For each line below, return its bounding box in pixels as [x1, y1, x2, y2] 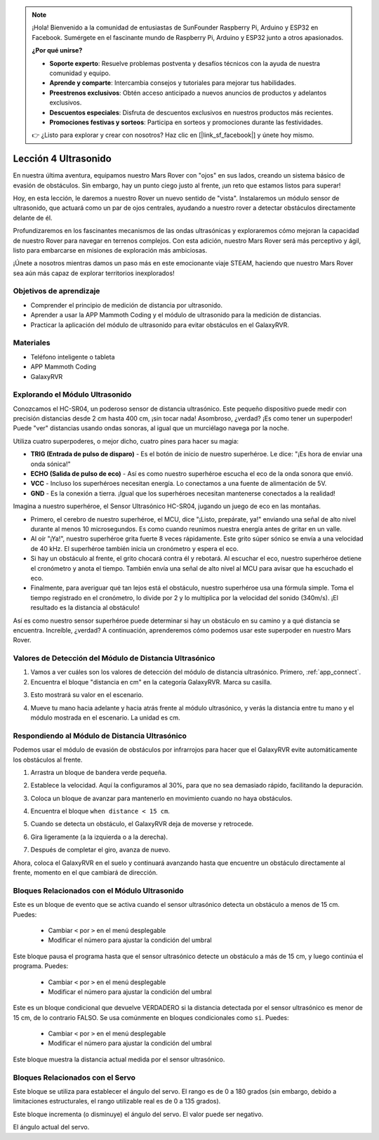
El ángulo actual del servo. [13, 1123, 90, 1132]
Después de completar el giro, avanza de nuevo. [30, 846, 171, 854]
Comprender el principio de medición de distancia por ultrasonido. [30, 300, 222, 309]
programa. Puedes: [13, 962, 69, 970]
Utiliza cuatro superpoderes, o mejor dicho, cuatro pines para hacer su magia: [13, 437, 239, 445]
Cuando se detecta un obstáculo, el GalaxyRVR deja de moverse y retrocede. [30, 820, 254, 828]
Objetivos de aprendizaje [13, 286, 100, 296]
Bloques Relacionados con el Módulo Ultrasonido [13, 885, 184, 895]
